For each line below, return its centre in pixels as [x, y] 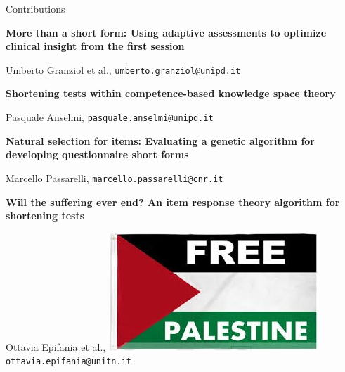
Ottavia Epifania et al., [56, 346]
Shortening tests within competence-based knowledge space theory [171, 93]
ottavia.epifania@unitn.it [69, 362]
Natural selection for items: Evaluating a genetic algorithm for [160, 140]
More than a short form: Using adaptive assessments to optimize [166, 32]
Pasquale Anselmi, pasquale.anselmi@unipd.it [110, 117]
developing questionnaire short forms [97, 154]
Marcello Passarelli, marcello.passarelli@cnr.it [115, 178]
